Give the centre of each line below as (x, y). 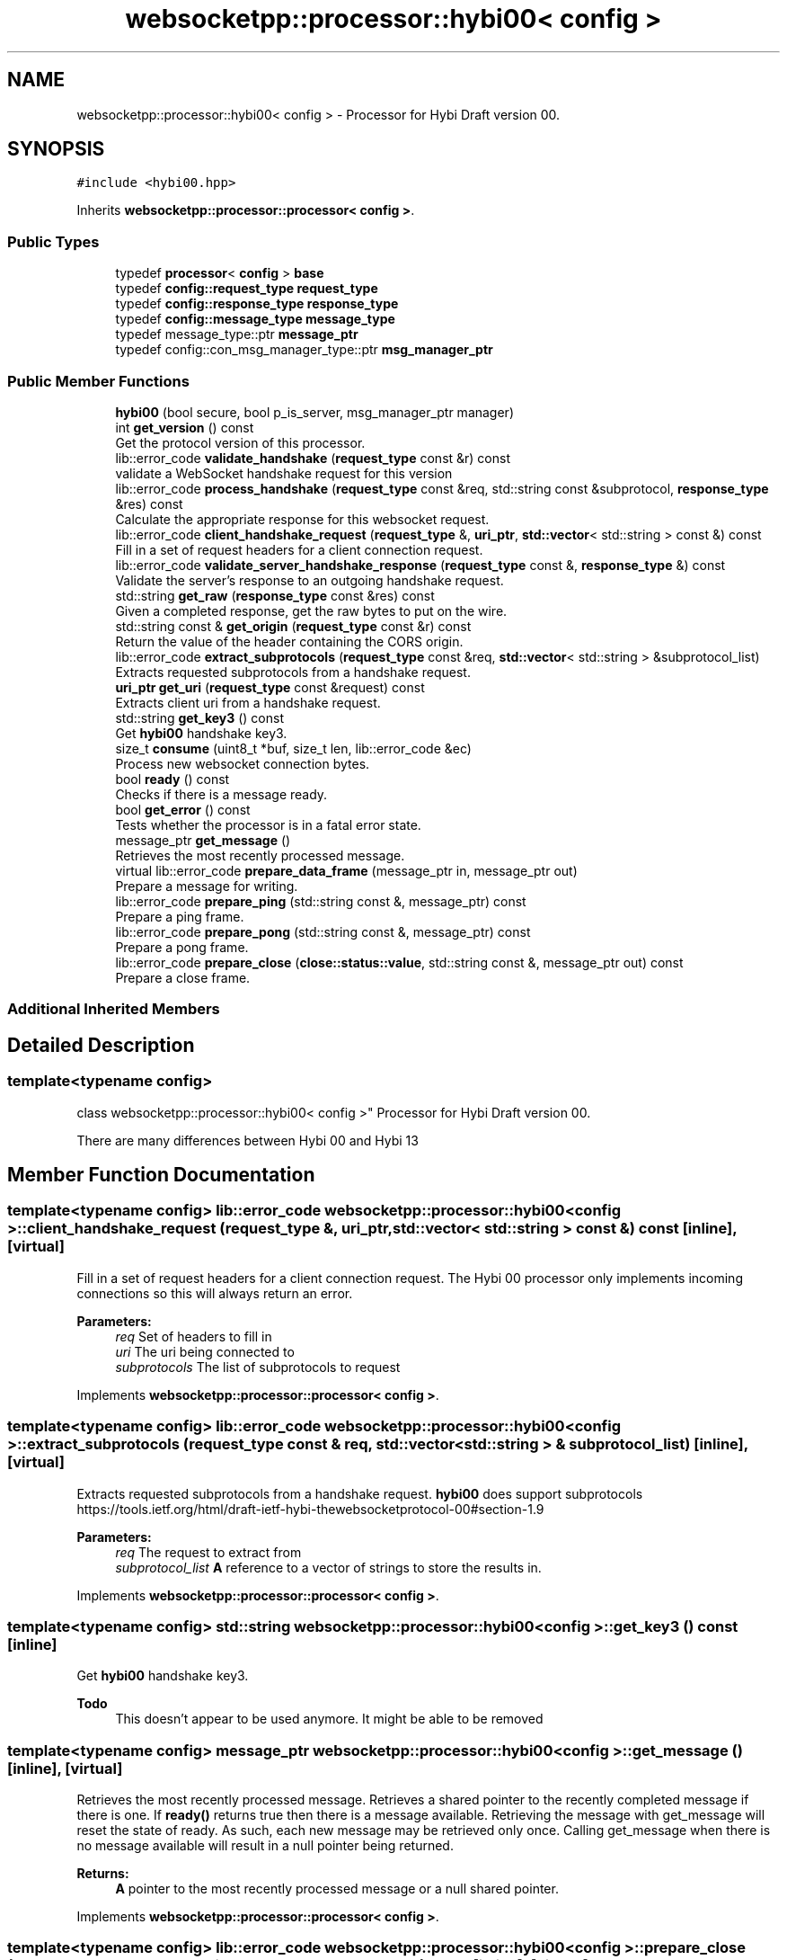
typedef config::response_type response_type (257, 304)
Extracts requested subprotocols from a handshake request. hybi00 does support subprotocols (360, 1493)
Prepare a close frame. (183, 977)
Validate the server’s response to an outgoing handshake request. (309, 580)
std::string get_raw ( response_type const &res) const (275, 595)
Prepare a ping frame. (180, 916)
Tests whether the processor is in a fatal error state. (268, 824)
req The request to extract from (208, 1552)
